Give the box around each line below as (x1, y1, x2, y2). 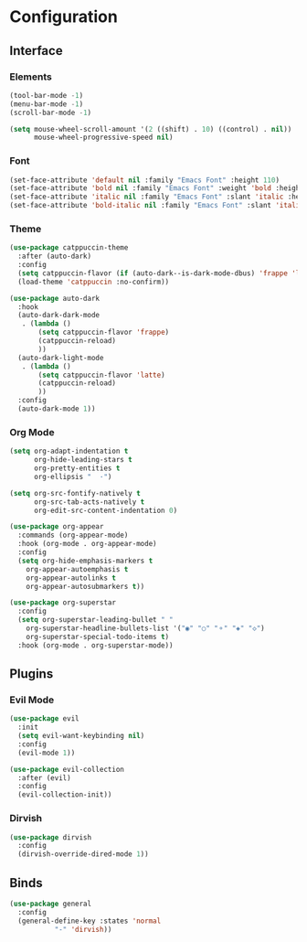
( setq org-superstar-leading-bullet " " (17, 616, 174, 625)
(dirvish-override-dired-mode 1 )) (17, 850, 149, 859)
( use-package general (9, 899, 92, 908)
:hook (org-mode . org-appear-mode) (17, 540, 157, 549)
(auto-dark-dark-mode (17, 311, 101, 320)
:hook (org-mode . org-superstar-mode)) (17, 640, 174, 650)
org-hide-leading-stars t (33, 455, 132, 465)
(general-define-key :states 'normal (17, 916, 162, 926)
